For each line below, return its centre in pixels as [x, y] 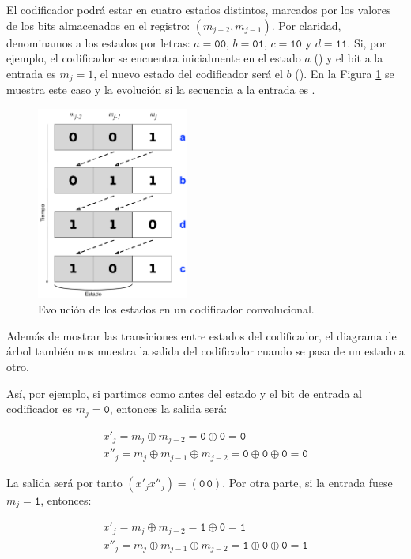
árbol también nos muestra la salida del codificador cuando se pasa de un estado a [205, 351]
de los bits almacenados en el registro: [98, 25]
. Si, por [367, 42]
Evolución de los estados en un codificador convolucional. [176, 309]
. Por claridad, [306, 25]
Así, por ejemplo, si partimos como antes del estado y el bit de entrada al [185, 393]
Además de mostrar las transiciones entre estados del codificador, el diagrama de [202, 335]
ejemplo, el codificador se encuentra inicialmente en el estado [154, 58]
